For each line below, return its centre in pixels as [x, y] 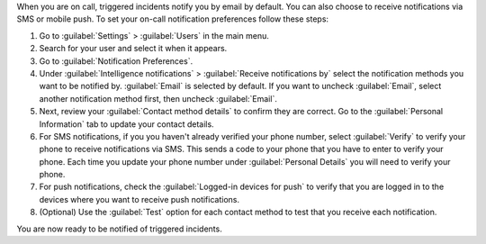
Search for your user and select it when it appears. [133, 49]
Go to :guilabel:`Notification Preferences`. [116, 61]
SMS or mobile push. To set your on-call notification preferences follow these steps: [172, 19]
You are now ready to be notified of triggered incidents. [119, 229]
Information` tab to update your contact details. [127, 124]
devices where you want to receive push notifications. [139, 199]
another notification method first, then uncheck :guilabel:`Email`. [158, 98]
